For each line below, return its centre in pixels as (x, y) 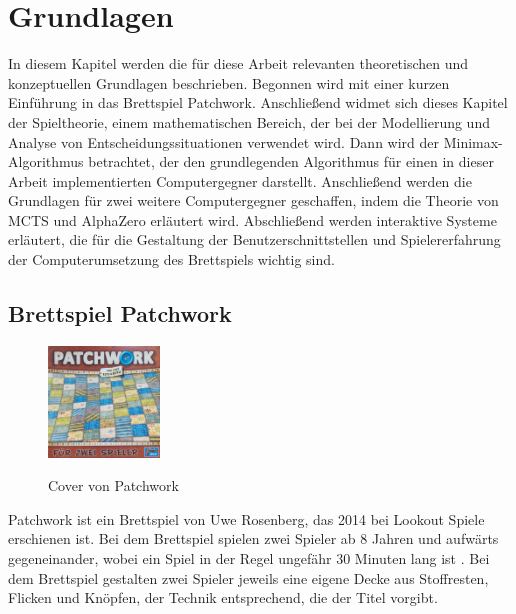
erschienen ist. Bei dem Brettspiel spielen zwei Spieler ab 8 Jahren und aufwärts (253, 538)
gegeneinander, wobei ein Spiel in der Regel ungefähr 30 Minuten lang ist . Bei (249, 558)
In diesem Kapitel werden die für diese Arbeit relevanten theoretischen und (238, 63)
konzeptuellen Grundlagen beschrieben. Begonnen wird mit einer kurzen (229, 82)
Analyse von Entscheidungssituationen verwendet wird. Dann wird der (224, 141)
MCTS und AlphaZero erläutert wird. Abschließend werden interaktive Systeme (252, 219)
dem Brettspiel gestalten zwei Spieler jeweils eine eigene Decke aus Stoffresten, (248, 577)
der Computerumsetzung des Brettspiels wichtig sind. (171, 259)
